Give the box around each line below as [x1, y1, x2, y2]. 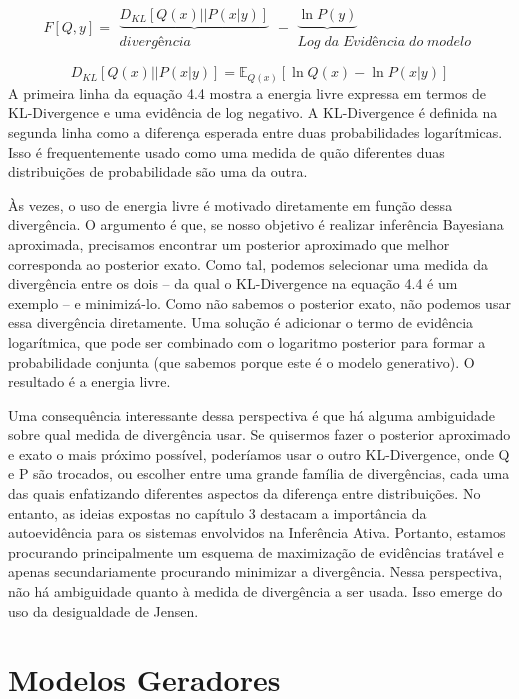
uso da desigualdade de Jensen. [8, 600, 199, 621]
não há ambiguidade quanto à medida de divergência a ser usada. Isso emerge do [8, 581, 503, 602]
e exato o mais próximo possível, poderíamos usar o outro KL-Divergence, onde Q [8, 443, 510, 464]
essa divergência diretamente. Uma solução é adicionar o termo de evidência [8, 312, 474, 333]
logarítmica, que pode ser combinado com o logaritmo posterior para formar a [8, 331, 486, 352]
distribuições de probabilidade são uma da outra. [8, 161, 308, 182]
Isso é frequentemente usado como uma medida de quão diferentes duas [8, 141, 445, 162]
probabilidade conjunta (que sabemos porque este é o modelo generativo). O [8, 351, 475, 372]
